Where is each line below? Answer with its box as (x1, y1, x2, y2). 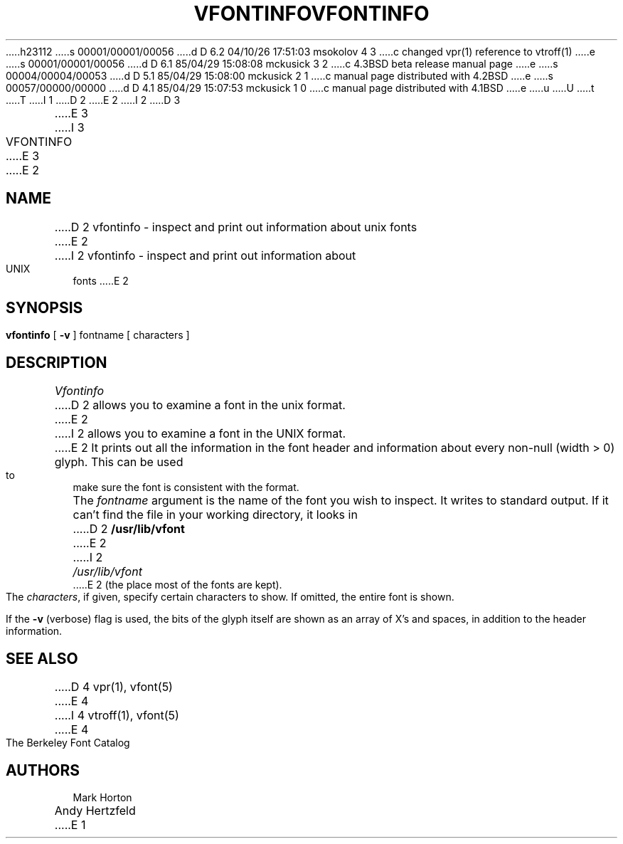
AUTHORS (6, 761, 80, 779)
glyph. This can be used (54, 455, 183, 470)
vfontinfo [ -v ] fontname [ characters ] (6, 329, 190, 342)
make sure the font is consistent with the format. (73, 481, 299, 494)
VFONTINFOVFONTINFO (193, 1, 430, 26)
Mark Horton (73, 791, 132, 803)
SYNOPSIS (6, 299, 83, 317)
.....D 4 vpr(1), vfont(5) (54, 680, 173, 695)
